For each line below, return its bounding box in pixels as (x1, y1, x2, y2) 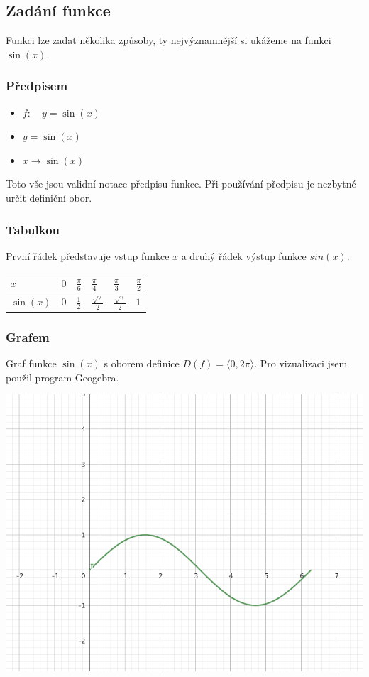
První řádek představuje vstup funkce (6, 248, 170, 263)
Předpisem (6, 77, 68, 94)
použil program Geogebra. (6, 369, 119, 384)
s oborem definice (104, 356, 180, 371)
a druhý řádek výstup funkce (181, 248, 307, 263)
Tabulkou (6, 220, 60, 238)
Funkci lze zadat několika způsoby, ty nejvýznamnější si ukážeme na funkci (6, 33, 331, 48)
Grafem (6, 327, 50, 345)
